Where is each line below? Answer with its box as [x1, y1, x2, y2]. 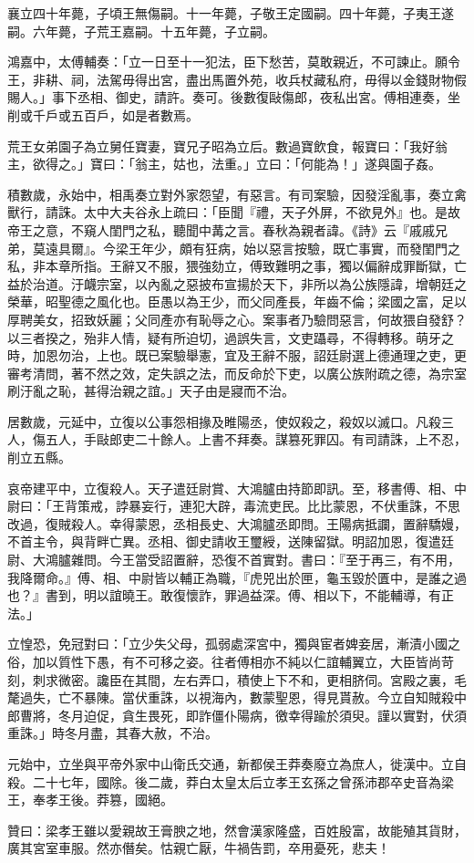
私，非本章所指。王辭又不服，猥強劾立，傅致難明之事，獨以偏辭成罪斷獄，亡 [7, 256, 467, 276]
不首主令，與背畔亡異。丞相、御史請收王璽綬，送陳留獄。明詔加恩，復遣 [7, 532, 441, 551]
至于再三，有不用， [345, 550, 460, 569]
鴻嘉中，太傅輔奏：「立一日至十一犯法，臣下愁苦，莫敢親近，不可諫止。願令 [7, 52, 460, 71]
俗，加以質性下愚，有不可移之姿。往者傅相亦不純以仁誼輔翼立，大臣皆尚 [7, 652, 441, 671]
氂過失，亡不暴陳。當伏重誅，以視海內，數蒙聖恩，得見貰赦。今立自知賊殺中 [7, 688, 467, 707]
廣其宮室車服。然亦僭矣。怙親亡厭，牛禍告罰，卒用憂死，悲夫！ [7, 838, 390, 858]
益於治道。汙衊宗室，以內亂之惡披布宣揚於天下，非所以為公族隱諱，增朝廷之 [7, 274, 467, 293]
